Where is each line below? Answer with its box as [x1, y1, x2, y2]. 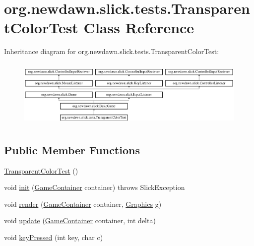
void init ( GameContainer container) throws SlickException [4, 182, 185, 192]
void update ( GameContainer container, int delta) [4, 215, 156, 226]
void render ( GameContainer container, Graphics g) [4, 198, 162, 209]
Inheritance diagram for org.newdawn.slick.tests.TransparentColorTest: [4, 46, 219, 57]
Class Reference [83, 17, 194, 38]
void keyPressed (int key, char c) [4, 232, 103, 243]
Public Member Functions [4, 142, 140, 157]
